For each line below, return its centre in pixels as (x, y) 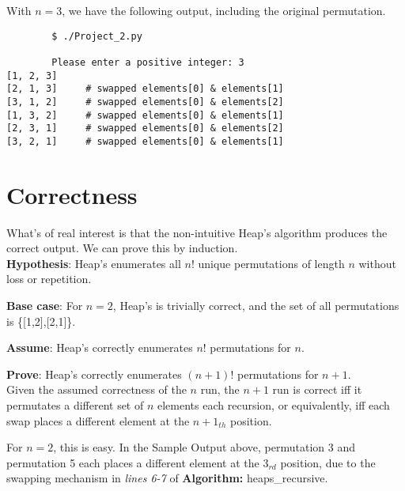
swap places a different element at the (98, 420)
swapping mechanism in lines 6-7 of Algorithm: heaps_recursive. (167, 478)
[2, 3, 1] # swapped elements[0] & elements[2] (145, 128)
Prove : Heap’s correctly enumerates (94, 374)
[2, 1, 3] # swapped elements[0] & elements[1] (145, 89)
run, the (220, 389)
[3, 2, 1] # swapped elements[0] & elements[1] (145, 141)
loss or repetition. (49, 279)
